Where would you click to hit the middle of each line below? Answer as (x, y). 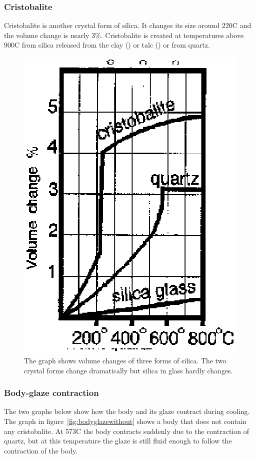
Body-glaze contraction (51, 393)
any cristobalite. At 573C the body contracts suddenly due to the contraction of (126, 431)
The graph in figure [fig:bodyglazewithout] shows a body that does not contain (125, 421)
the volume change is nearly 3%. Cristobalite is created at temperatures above (124, 35)
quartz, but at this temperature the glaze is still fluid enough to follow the (118, 441)
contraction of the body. (41, 450)
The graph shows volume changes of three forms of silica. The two (125, 361)
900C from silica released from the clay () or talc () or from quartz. (107, 45)
